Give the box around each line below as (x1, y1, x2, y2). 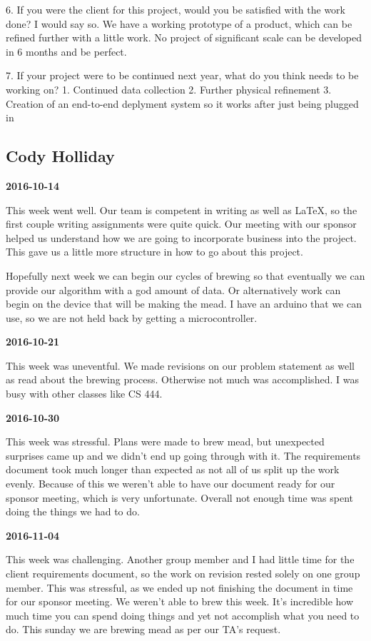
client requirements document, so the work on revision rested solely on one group (6, 566, 360, 581)
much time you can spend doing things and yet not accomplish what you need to (6, 607, 360, 622)
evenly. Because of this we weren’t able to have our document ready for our (6, 476, 335, 491)
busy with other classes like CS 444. (6, 386, 163, 401)
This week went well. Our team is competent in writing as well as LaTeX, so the (6, 202, 357, 217)
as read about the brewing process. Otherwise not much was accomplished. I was (6, 372, 359, 387)
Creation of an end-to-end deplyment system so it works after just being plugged (6, 96, 359, 111)
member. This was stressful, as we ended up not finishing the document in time (6, 580, 353, 595)
